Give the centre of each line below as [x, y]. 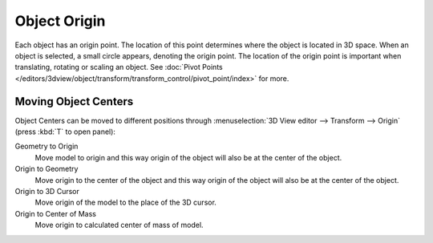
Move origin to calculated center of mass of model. [119, 225]
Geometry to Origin [47, 146]
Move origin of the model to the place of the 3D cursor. [125, 202]
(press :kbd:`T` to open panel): [65, 132]
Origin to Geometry [47, 169]
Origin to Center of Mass [55, 213]
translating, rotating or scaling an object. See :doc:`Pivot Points [119, 67]
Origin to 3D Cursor [47, 191]
